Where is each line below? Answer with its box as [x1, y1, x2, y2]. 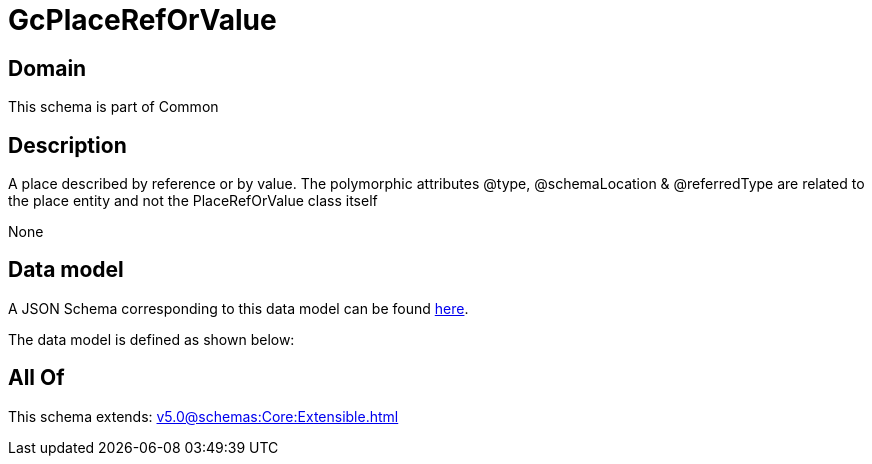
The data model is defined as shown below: [8, 330, 295, 348]
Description [8, 132, 127, 158]
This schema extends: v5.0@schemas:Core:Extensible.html [8, 407, 399, 425]
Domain [8, 55, 87, 81]
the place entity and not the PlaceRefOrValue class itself [8, 192, 378, 210]
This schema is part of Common [8, 98, 219, 116]
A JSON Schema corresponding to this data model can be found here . [8, 299, 469, 317]
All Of [8, 365, 65, 391]
